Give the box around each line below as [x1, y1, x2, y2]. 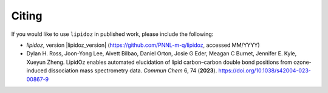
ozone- [293, 58, 312, 66]
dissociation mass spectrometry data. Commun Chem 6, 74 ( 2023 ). [48, 67, 217, 74]
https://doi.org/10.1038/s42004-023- [218, 67, 311, 74]
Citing [11, 9, 43, 22]
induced [26, 67, 47, 74]
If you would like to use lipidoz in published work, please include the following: [11, 30, 214, 38]
